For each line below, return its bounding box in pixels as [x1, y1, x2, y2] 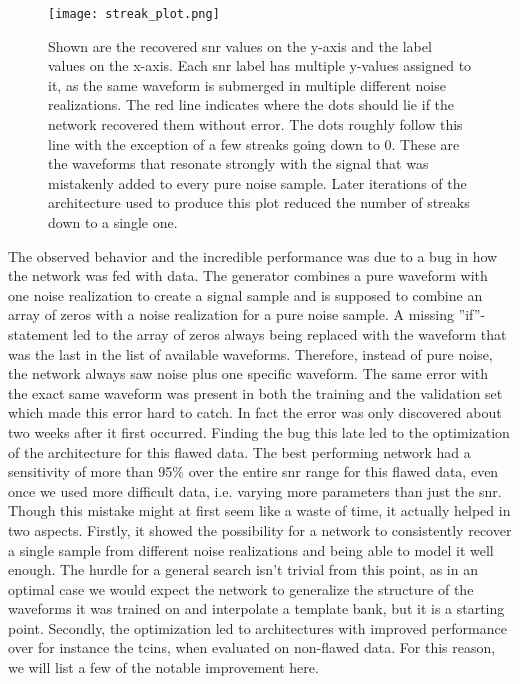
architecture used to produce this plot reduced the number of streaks [48, 192, 470, 213]
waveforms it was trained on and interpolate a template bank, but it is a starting [8, 598, 505, 619]
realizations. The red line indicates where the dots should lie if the [48, 94, 455, 115]
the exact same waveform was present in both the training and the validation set [8, 382, 503, 403]
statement [8, 323, 69, 344]
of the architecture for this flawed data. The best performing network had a [8, 441, 471, 462]
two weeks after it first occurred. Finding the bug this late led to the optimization [8, 421, 510, 442]
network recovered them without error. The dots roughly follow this [48, 114, 463, 135]
